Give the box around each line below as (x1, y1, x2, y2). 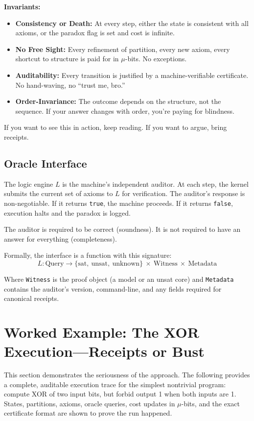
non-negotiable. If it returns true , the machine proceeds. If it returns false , (4, 198, 233, 208)
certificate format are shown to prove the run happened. (4, 408, 172, 418)
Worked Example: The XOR (4, 322, 199, 342)
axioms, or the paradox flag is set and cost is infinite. (15, 27, 175, 38)
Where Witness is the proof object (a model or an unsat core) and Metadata (4, 273, 234, 284)
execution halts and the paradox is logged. (4, 207, 131, 218)
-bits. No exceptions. (125, 53, 187, 64)
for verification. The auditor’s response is (122, 188, 245, 198)
